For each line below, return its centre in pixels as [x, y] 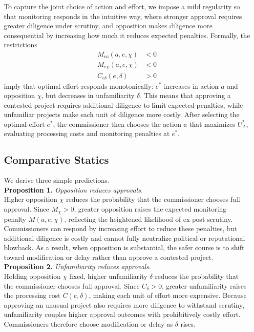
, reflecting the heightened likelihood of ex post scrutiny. [148, 219]
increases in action [191, 86]
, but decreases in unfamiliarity [88, 95]
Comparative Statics [56, 160]
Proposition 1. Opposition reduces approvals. [74, 189]
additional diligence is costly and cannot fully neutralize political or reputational [125, 238]
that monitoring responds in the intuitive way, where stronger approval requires [123, 16]
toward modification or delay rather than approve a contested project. [109, 257]
